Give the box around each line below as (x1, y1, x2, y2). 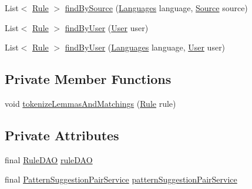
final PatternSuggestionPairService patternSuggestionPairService (5, 173, 237, 185)
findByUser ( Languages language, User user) (65, 41, 226, 53)
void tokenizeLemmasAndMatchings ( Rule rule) (5, 97, 176, 109)
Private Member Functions (5, 70, 172, 88)
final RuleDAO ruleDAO (5, 153, 93, 166)
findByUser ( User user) (65, 21, 149, 33)
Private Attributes (5, 126, 119, 144)
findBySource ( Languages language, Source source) (65, 2, 248, 14)
